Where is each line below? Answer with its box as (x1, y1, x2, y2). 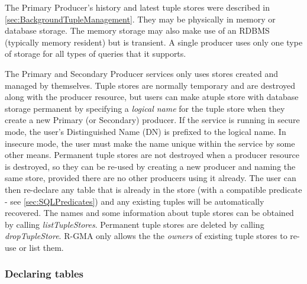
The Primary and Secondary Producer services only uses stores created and (5, 67, 278, 79)
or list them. (19, 241, 64, 253)
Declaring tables (5, 266, 84, 281)
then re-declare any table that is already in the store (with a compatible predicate (5, 183, 302, 195)
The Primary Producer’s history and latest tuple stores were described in (5, 1, 270, 13)
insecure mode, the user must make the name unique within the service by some (5, 137, 295, 149)
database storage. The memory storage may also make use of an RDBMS (5, 24, 270, 37)
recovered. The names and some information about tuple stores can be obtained (5, 206, 294, 219)
